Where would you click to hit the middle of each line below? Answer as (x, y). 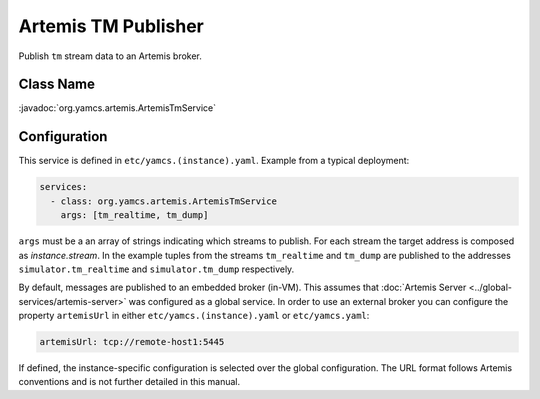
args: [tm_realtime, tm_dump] (134, 215)
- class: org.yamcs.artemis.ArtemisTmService (163, 201)
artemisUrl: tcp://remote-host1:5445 (132, 342)
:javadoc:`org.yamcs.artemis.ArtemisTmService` (117, 108)
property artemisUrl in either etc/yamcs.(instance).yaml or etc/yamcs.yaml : (194, 316)
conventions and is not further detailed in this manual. (129, 382)
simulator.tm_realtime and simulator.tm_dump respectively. (156, 269)
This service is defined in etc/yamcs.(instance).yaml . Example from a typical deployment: (214, 161)
